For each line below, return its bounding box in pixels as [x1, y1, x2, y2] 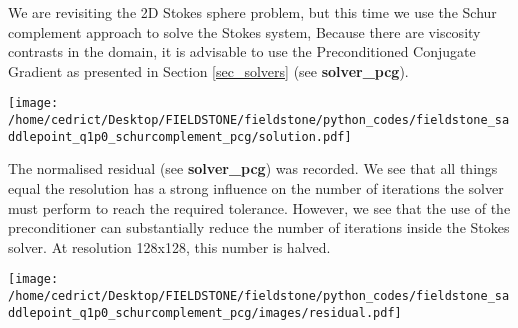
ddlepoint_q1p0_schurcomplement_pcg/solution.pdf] [8, 129, 352, 144]
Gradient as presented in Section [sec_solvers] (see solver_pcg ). [8, 60, 409, 81]
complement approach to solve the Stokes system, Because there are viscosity [8, 21, 481, 42]
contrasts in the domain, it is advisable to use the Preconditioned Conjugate [8, 41, 476, 62]
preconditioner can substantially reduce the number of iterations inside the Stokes [8, 217, 510, 238]
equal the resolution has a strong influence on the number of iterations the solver [8, 177, 504, 198]
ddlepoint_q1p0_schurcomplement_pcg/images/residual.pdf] [8, 305, 402, 320]
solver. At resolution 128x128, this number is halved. [8, 236, 331, 257]
